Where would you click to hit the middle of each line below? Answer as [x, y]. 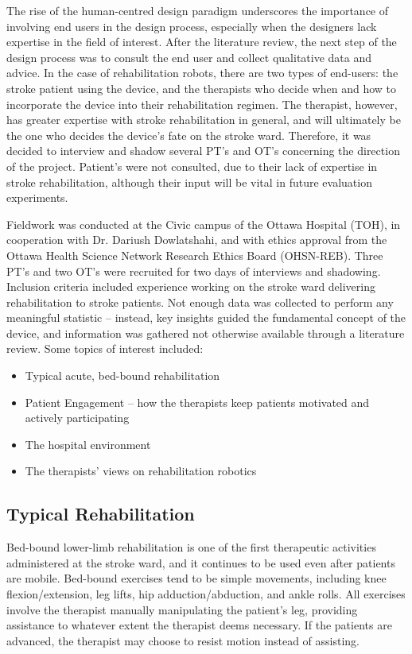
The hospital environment [88, 444]
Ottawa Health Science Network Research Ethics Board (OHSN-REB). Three [195, 255]
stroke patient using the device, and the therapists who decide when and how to [201, 88]
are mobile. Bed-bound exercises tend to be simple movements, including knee [196, 578]
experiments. [37, 197]
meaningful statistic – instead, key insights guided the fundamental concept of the [206, 317]
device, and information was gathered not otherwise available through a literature [206, 333]
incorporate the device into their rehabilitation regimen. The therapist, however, [202, 104]
